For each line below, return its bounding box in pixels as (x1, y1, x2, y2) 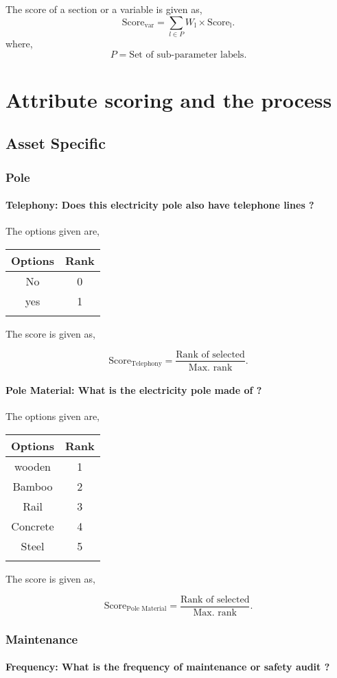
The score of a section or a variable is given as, (5, 2, 202, 16)
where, (5, 36, 33, 50)
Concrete (11, 517, 54, 534)
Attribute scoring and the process (5, 85, 332, 113)
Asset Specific (5, 132, 106, 154)
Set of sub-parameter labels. (129, 49, 247, 60)
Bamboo (12, 478, 53, 494)
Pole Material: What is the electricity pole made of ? (5, 383, 262, 397)
